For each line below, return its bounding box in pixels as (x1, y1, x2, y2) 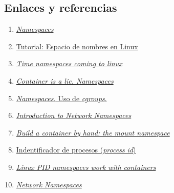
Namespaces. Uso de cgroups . (16, 92, 107, 103)
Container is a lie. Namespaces (16, 75, 114, 86)
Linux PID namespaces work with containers (16, 161, 156, 172)
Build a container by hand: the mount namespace (16, 127, 170, 138)
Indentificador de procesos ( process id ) (16, 144, 136, 155)
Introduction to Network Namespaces (16, 110, 132, 121)
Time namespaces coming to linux (16, 58, 122, 69)
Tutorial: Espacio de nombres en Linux (16, 41, 138, 51)
